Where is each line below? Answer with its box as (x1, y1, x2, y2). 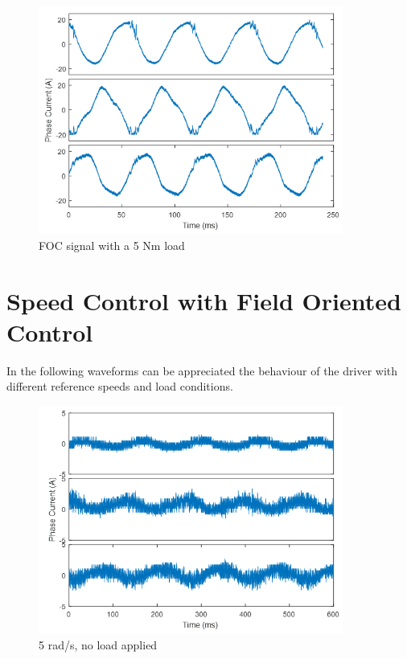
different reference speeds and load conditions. (6, 378, 233, 395)
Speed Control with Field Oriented (6, 284, 401, 317)
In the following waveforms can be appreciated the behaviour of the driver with (6, 362, 398, 379)
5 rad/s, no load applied (39, 636, 158, 653)
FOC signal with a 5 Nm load (39, 236, 185, 253)
